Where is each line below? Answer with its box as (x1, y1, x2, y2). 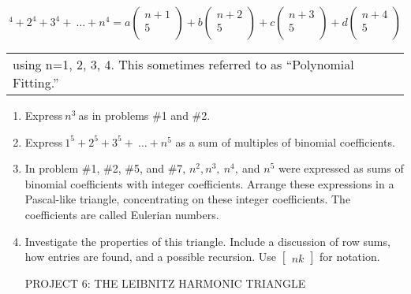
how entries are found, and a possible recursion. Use (24, 248, 277, 265)
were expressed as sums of (278, 160, 404, 177)
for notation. (319, 248, 380, 265)
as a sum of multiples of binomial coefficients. (175, 133, 395, 150)
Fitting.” (13, 73, 59, 91)
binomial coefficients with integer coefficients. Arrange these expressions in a (24, 175, 394, 192)
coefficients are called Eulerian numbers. (24, 206, 219, 222)
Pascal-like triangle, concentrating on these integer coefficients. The (24, 191, 351, 207)
